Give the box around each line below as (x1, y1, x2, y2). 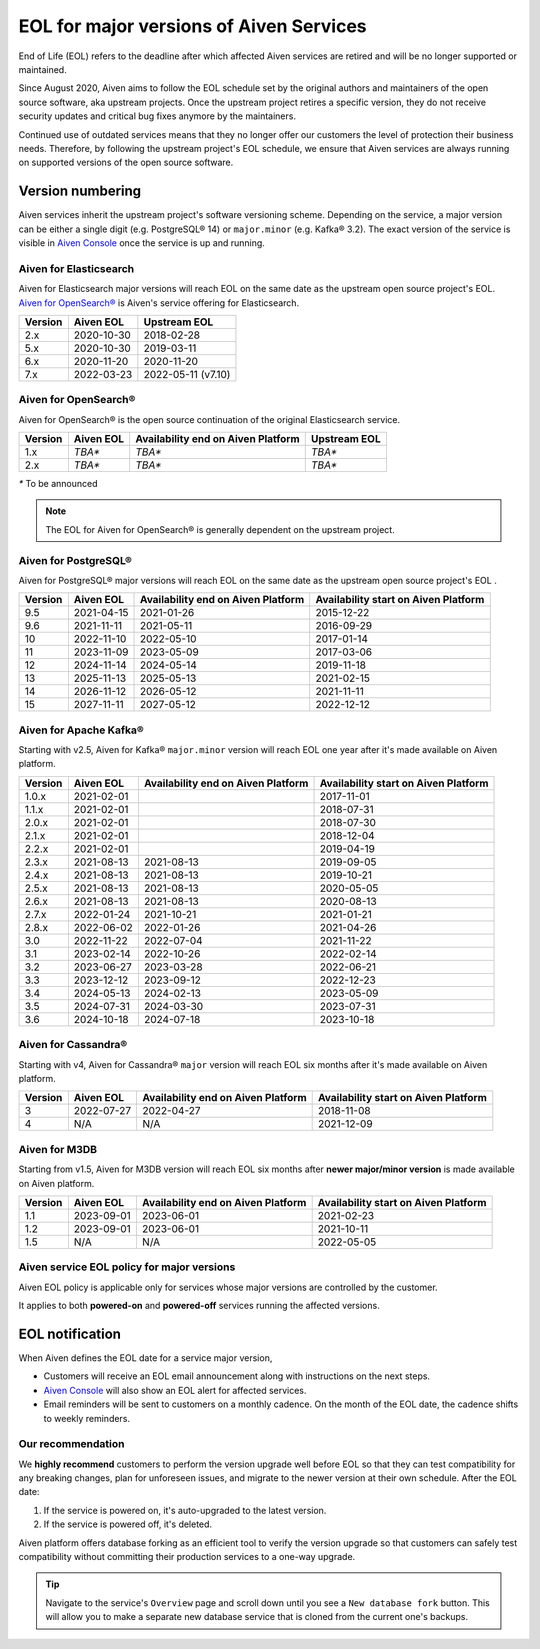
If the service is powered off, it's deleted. (43, 1518, 213, 1530)
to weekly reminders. (43, 1412, 130, 1424)
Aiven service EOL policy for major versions (18, 1260, 236, 1274)
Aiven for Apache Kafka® (18, 723, 144, 737)
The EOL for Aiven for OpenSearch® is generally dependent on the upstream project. (45, 523, 395, 535)
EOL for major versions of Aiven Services (18, 15, 367, 37)
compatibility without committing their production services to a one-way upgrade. (18, 1551, 356, 1563)
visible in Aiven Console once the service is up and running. (18, 236, 265, 249)
